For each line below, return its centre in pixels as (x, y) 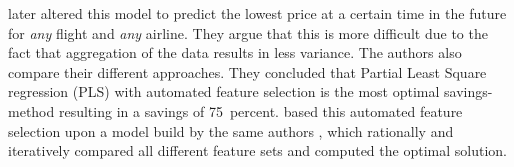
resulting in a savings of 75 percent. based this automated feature (260, 110)
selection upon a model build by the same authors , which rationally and (231, 130)
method (31, 110)
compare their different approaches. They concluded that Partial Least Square (247, 71)
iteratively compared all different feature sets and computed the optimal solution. (257, 150)
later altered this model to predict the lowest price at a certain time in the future (257, 13)
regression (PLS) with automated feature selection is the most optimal (224, 91)
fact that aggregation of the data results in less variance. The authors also (235, 52)
